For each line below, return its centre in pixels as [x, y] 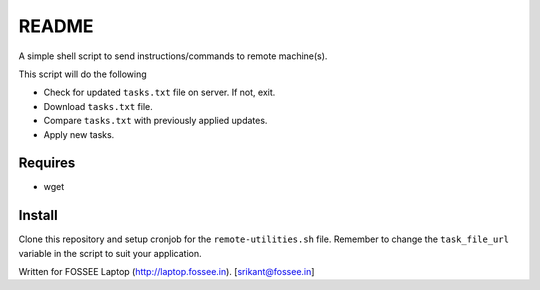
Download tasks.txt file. [98, 106]
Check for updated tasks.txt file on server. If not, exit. [159, 92]
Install [38, 215]
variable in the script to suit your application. [110, 253]
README [56, 26]
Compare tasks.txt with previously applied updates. [155, 121]
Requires [47, 163]
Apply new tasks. [79, 134]
